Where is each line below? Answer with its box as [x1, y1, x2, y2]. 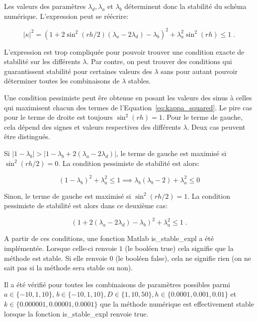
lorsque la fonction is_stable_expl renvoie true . [4, 308, 149, 319]
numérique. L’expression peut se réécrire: [4, 10, 129, 21]
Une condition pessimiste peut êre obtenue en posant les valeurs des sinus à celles [4, 92, 252, 103]
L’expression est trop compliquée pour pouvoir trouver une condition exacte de [4, 46, 245, 57]
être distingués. [4, 131, 50, 142]
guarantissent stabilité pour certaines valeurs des [4, 66, 152, 76]
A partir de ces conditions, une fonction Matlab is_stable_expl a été [4, 233, 214, 243]
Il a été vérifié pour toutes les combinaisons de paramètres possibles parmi [4, 279, 230, 289]
